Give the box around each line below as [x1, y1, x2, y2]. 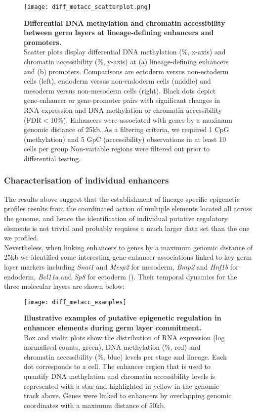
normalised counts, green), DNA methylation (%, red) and [24, 342, 201, 352]
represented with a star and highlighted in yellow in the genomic [24, 380, 219, 391]
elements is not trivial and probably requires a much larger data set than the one [4, 223, 250, 233]
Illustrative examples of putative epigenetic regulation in [24, 313, 221, 323]
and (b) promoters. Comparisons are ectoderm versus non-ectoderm [24, 66, 229, 76]
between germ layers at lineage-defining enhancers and [24, 27, 214, 38]
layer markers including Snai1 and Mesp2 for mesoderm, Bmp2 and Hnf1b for [4, 261, 239, 272]
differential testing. [24, 153, 81, 163]
